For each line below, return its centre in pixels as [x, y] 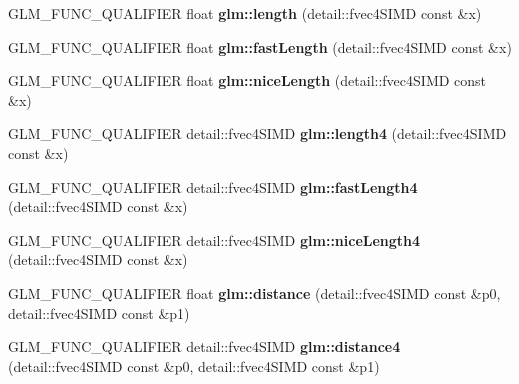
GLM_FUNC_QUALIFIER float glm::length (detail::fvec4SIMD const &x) [245, 13]
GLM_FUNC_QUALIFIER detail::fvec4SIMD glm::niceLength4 [214, 239]
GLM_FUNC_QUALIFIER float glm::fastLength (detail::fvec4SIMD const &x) [260, 46]
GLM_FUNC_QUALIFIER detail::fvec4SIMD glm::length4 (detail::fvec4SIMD [257, 133]
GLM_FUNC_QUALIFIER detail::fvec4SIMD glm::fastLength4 [213, 186]
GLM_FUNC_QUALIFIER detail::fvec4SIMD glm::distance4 [204, 346]
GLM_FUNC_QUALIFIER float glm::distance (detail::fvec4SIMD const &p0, [254, 292]
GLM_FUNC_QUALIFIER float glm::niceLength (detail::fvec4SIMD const [247, 80]
